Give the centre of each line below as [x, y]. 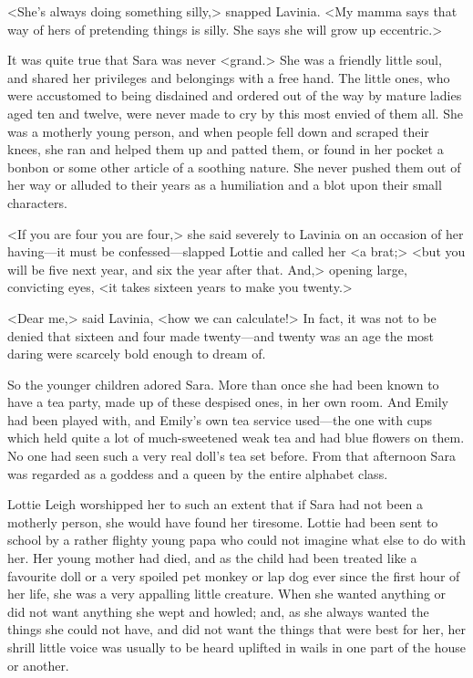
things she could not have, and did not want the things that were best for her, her [236, 629]
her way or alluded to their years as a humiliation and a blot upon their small [225, 185]
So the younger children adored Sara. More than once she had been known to [223, 384]
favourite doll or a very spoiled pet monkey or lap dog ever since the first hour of [234, 575]
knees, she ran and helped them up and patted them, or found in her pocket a [226, 149]
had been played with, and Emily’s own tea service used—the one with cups [220, 419]
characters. [37, 202]
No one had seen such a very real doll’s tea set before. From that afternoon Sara [231, 456]
